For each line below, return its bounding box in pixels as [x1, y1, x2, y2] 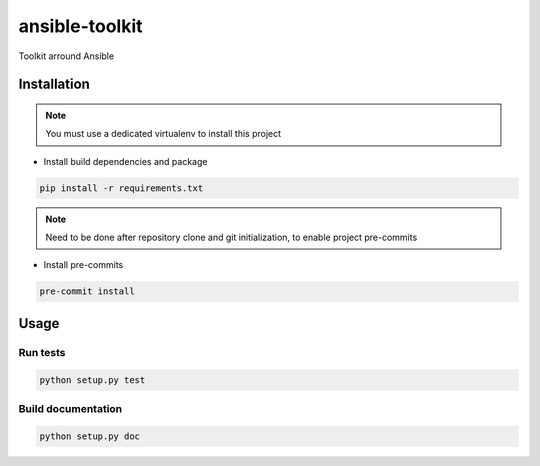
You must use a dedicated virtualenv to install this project [45, 128, 282, 140]
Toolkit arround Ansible [18, 50, 115, 62]
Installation [18, 76, 90, 93]
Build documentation [18, 401, 123, 415]
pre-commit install [39, 286, 135, 297]
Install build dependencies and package [43, 155, 208, 167]
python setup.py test [39, 374, 146, 385]
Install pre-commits [43, 259, 124, 271]
